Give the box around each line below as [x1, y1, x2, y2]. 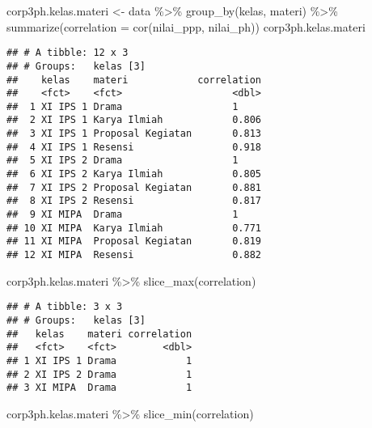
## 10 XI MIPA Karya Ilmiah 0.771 [6, 222, 261, 234]
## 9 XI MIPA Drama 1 [6, 209, 239, 221]
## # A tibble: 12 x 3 [6, 47, 129, 59]
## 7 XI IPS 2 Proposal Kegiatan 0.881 [6, 181, 261, 193]
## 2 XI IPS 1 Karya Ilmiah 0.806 [6, 114, 261, 126]
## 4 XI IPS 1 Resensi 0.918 [6, 141, 261, 153]
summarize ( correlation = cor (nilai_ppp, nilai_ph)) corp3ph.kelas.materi [6, 18, 366, 35]
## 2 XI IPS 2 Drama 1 [6, 368, 192, 380]
